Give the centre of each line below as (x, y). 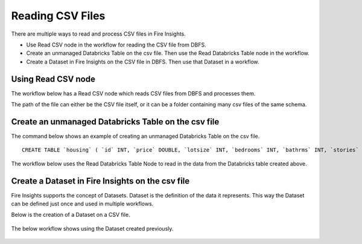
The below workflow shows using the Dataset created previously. (92, 228)
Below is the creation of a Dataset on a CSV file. (71, 215)
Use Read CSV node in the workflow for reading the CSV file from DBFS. (116, 45)
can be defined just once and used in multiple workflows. (82, 204)
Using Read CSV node (53, 79)
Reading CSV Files (58, 16)
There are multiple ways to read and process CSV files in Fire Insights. (99, 34)
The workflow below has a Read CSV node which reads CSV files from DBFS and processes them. (133, 93)
